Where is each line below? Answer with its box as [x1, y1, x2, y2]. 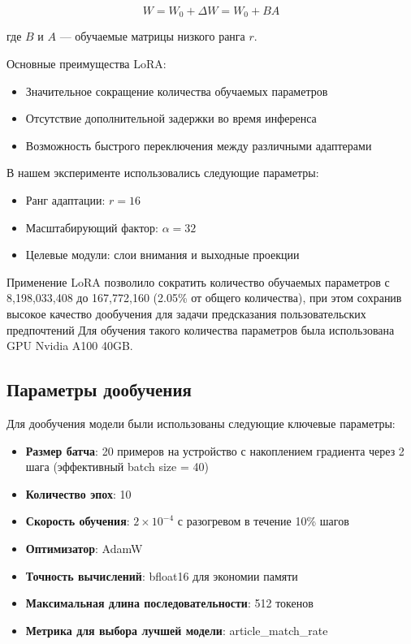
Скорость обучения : [25, 512, 130, 529]
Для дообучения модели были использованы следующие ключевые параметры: [6, 414, 396, 431]
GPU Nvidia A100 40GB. [6, 337, 133, 354]
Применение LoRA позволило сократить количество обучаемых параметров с [6, 273, 390, 290]
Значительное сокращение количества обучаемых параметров [25, 82, 328, 99]
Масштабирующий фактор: [25, 218, 159, 236]
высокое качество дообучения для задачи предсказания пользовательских [6, 305, 366, 322]
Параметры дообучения [6, 377, 192, 402]
